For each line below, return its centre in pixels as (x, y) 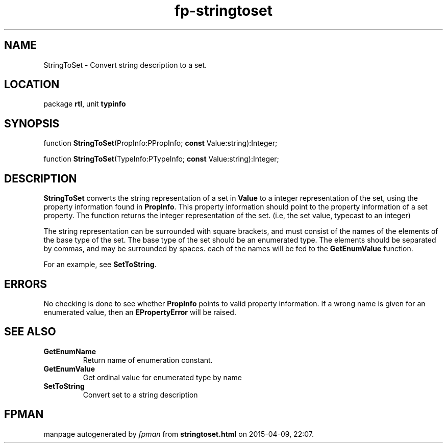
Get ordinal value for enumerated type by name (163, 377)
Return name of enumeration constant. (148, 360)
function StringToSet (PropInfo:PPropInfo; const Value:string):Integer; (160, 143)
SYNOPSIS (32, 123)
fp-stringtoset (224, 11)
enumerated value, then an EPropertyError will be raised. (140, 312)
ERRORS (26, 284)
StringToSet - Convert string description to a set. (125, 65)
